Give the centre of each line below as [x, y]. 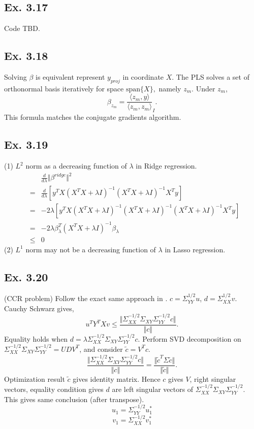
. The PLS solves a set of [211, 77]
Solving [15, 77]
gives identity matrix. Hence [117, 378]
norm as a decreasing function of [76, 166]
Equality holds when [36, 338]
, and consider [101, 349]
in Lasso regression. [195, 249]
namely [170, 88]
